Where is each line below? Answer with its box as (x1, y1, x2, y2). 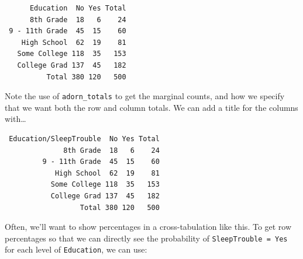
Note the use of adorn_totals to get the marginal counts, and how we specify (5, 90, 285, 102)
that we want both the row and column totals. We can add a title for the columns (5, 101, 298, 113)
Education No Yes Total (29, 4, 126, 12)
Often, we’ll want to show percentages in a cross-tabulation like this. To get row (5, 220, 292, 233)
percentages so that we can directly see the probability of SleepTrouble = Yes (5, 232, 288, 244)
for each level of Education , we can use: (5, 243, 147, 256)
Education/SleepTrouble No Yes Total (9, 135, 160, 143)
